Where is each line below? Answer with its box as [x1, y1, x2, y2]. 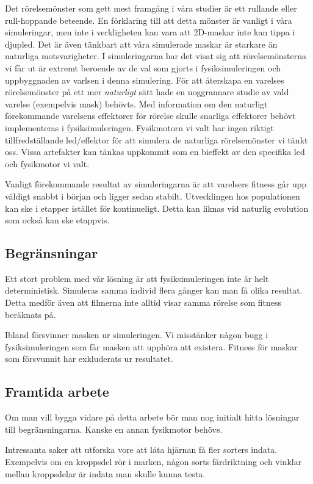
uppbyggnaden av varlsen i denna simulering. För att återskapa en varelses [5, 73, 284, 86]
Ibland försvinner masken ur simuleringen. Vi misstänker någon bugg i [5, 328, 268, 341]
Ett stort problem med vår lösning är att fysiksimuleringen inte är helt [5, 272, 269, 284]
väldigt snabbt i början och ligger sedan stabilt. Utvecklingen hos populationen [5, 189, 300, 202]
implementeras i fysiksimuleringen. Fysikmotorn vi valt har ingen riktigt [5, 121, 274, 134]
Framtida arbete [5, 382, 109, 401]
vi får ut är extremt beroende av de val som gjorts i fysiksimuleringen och [5, 61, 281, 74]
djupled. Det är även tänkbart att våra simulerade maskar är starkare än [5, 37, 278, 50]
